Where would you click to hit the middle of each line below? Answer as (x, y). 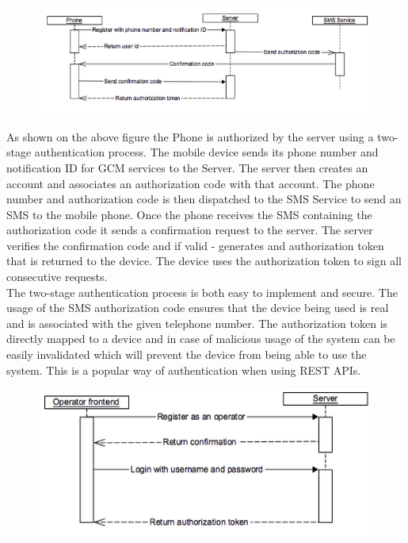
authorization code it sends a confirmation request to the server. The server (190, 230)
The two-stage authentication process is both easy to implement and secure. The (202, 292)
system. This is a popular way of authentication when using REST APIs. (184, 370)
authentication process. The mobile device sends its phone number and (206, 152)
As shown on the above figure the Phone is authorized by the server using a (190, 136)
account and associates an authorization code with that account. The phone (191, 183)
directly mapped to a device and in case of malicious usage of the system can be (201, 339)
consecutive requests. (57, 277)
